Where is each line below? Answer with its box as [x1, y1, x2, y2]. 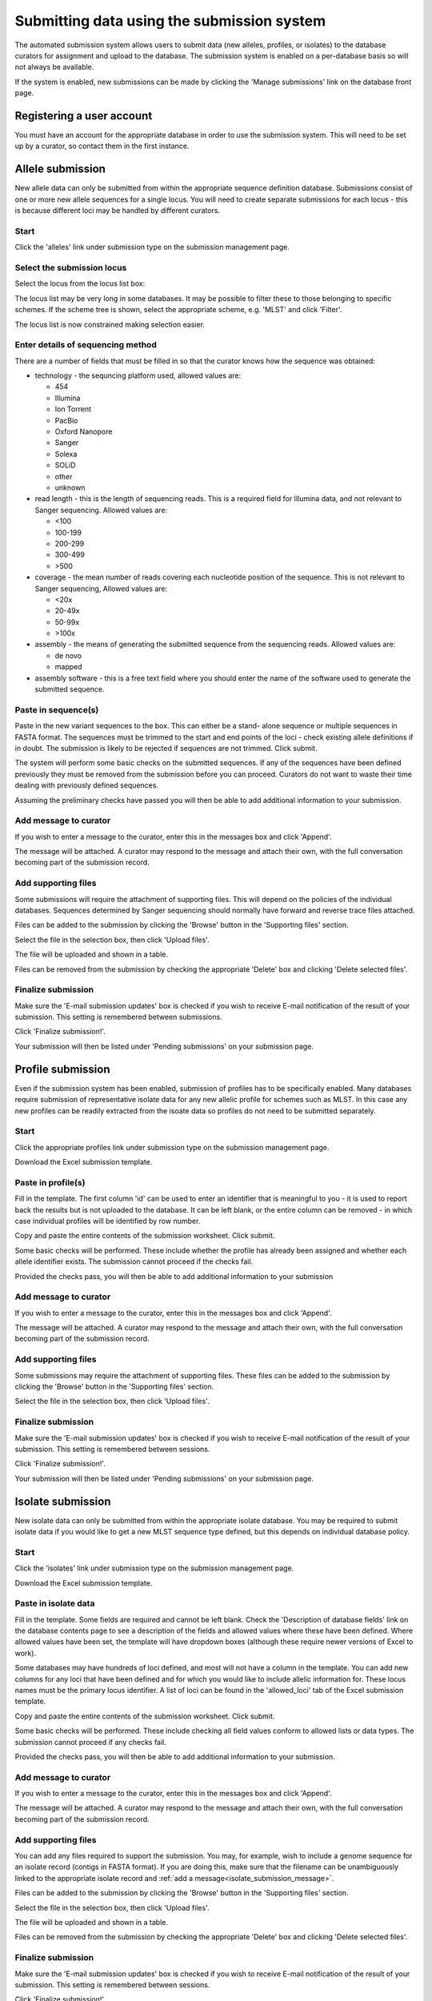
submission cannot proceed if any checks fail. [14, 1737, 167, 1746]
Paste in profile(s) [14, 1177, 86, 1188]
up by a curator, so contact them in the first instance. [14, 141, 190, 151]
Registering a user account [14, 109, 153, 122]
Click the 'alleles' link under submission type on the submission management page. [14, 243, 290, 252]
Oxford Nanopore [54, 427, 113, 436]
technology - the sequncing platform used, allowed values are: [34, 371, 242, 380]
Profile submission [14, 1062, 111, 1076]
